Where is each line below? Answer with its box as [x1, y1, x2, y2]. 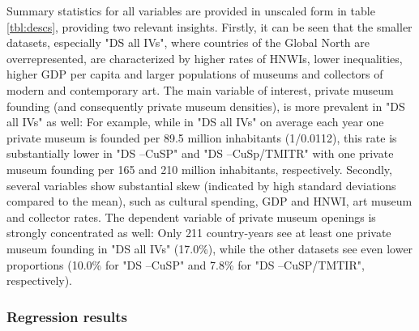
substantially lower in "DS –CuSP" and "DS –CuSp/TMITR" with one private [6, 145, 394, 162]
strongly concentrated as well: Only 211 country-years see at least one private [6, 224, 391, 241]
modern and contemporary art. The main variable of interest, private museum [6, 81, 394, 98]
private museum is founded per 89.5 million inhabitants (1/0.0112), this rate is [6, 129, 397, 146]
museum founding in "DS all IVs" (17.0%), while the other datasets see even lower [6, 240, 413, 257]
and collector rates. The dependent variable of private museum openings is [6, 208, 376, 225]
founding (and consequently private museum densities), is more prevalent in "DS [6, 97, 405, 114]
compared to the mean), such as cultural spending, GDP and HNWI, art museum [6, 193, 413, 210]
